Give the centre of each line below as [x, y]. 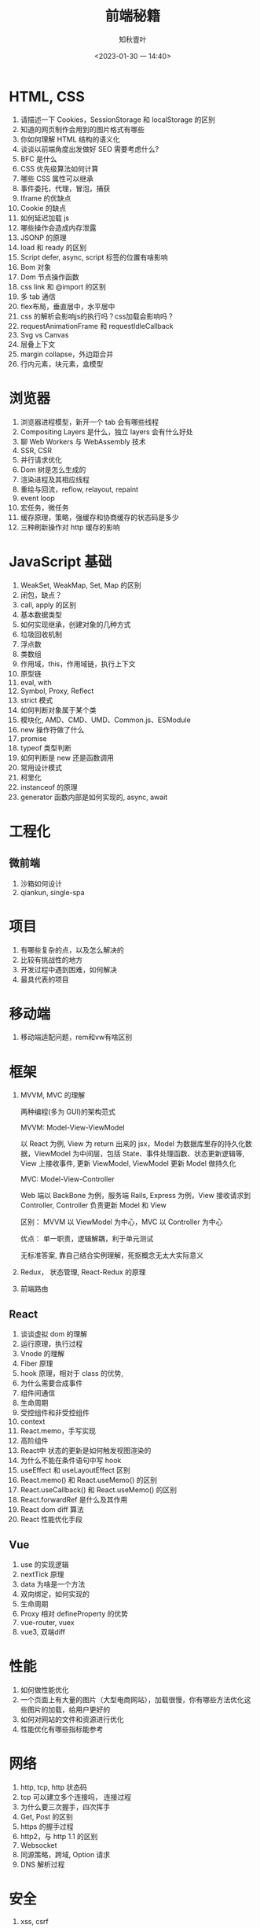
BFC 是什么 [38, 159]
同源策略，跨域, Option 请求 [65, 1854]
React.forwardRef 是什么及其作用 [74, 1500]
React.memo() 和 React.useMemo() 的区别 [89, 1480]
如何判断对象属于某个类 [58, 710]
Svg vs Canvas [44, 334]
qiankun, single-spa [52, 892]
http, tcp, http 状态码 [53, 1787]
